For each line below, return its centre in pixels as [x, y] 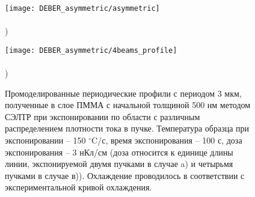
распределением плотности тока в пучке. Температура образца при [127, 128]
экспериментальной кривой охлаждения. [78, 187]
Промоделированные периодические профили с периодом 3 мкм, [123, 93]
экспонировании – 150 [45, 140]
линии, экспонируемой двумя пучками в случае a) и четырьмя [119, 164]
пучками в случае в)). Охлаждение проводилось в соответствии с [125, 175]
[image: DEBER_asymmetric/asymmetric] [82, 8]
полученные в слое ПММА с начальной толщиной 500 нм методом [128, 105]
